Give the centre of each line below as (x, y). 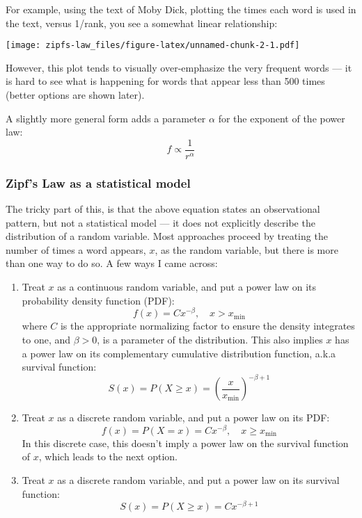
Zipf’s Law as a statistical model (98, 183)
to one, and (46, 339)
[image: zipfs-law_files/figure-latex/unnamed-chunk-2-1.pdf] (153, 46)
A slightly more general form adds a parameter (106, 118)
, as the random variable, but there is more (246, 249)
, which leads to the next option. (108, 456)
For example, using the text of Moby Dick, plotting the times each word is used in (181, 9)
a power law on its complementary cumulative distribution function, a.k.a (179, 353)
